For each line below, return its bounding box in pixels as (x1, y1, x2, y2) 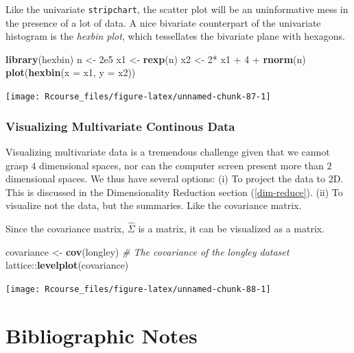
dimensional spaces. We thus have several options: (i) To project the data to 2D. (5, 171, 344, 186)
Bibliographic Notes (5, 321, 198, 349)
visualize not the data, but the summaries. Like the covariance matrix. (5, 198, 302, 212)
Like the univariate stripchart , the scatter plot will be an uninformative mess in (5, 2, 349, 16)
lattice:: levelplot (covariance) (5, 258, 129, 272)
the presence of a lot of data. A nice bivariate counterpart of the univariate (5, 15, 321, 29)
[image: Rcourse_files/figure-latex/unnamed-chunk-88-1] (5, 284, 271, 294)
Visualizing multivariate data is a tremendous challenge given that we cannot (5, 144, 330, 158)
